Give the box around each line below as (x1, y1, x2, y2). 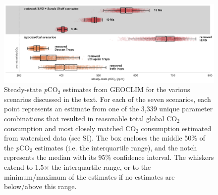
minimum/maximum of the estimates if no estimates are (4, 171, 175, 182)
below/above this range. (4, 181, 77, 192)
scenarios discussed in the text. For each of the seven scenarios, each (4, 94, 211, 104)
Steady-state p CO (4, 84, 58, 95)
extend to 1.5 (4, 161, 44, 172)
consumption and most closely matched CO (4, 123, 136, 133)
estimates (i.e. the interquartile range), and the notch (35, 142, 197, 152)
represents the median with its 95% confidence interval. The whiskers (4, 152, 214, 162)
